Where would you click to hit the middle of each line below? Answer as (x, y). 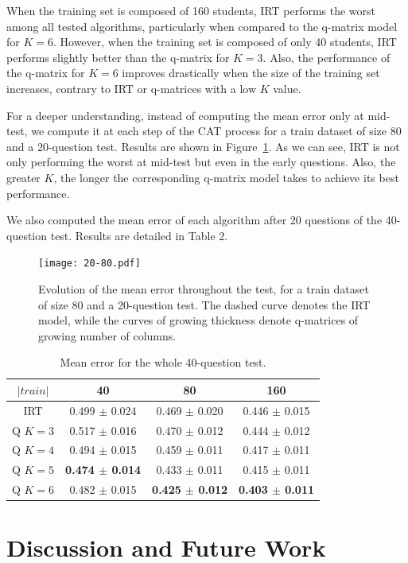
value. (287, 88)
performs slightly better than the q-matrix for (118, 57)
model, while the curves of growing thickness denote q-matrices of (198, 320)
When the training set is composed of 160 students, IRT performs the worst (191, 10)
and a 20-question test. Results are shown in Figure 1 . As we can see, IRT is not (203, 146)
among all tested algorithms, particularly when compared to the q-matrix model (202, 26)
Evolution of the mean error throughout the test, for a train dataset (204, 288)
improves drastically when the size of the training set (251, 73)
